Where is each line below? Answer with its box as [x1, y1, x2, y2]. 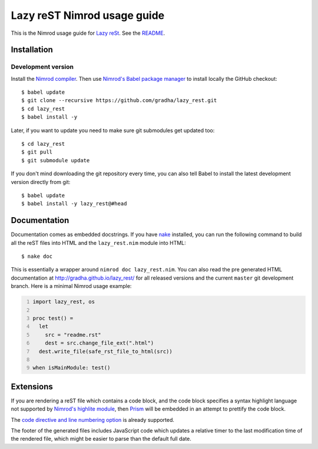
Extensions [11, 381, 53, 392]
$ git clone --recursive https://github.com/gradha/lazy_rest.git [21, 97, 217, 104]
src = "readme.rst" [45, 331, 101, 338]
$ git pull [21, 149, 53, 156]
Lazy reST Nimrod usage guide [11, 9, 165, 22]
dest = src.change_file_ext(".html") [45, 340, 154, 346]
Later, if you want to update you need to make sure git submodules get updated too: [11, 127, 215, 134]
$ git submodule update [21, 157, 90, 163]
